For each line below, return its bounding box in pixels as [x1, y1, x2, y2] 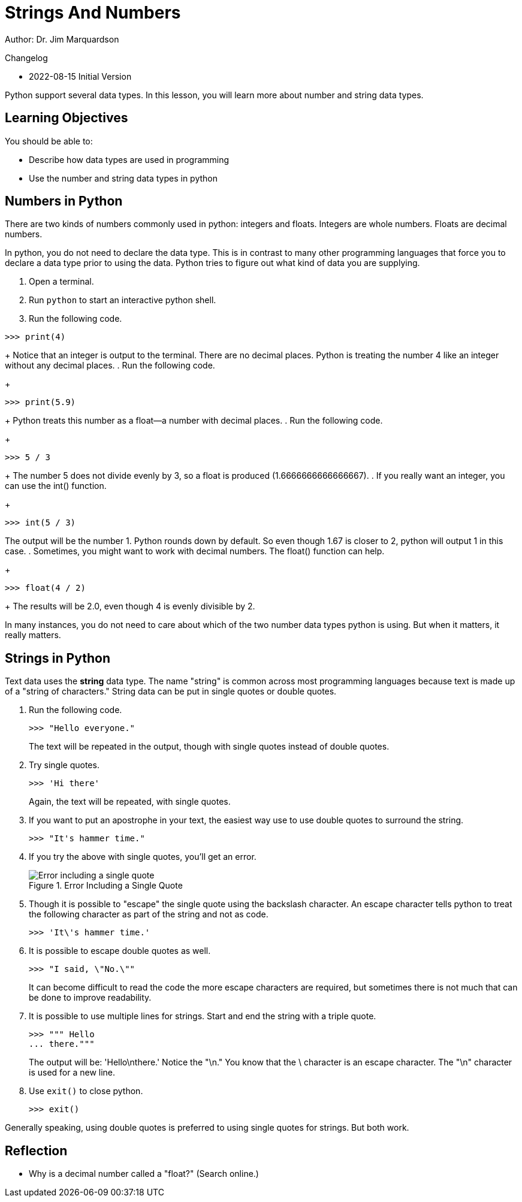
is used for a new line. [29, 1067, 116, 1078]
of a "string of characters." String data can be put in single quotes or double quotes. [5, 686, 337, 697]
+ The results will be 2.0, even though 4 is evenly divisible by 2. [5, 601, 255, 612]
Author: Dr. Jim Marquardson [5, 34, 119, 44]
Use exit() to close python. [29, 1086, 143, 1097]
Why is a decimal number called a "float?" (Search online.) [29, 1168, 259, 1179]
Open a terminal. [29, 276, 94, 287]
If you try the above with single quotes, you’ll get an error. [29, 851, 257, 862]
